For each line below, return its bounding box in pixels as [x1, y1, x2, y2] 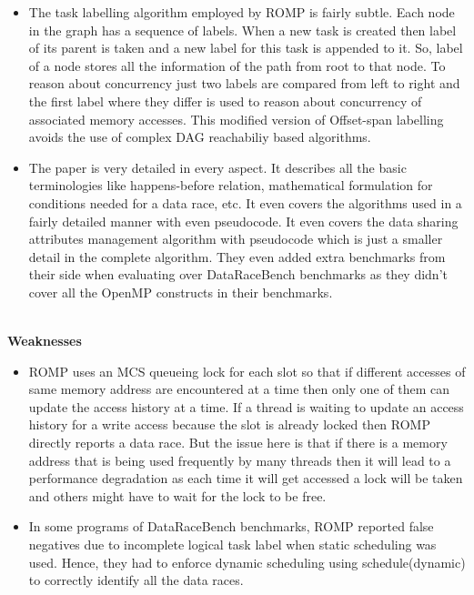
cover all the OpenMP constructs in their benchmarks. [28, 282, 333, 301]
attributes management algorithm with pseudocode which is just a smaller [28, 229, 443, 248]
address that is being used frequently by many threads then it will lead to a [28, 450, 451, 469]
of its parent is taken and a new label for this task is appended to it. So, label [28, 38, 463, 57]
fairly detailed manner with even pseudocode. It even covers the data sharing [28, 211, 459, 230]
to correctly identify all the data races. [28, 570, 244, 590]
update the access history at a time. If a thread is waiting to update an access [28, 397, 464, 416]
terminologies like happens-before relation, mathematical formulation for [28, 176, 433, 195]
